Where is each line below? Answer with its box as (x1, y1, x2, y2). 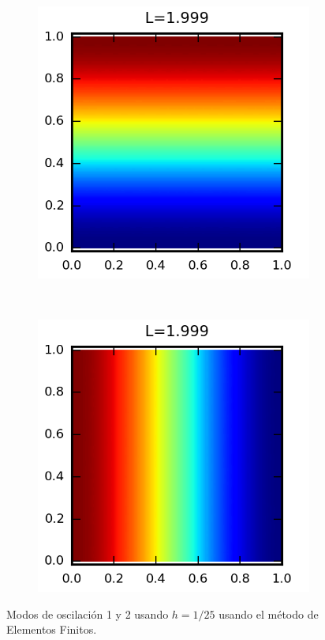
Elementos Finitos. (6, 621, 97, 638)
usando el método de (219, 605, 319, 622)
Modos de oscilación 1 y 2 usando (6, 605, 169, 622)
